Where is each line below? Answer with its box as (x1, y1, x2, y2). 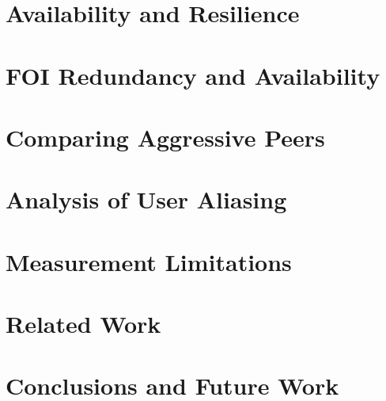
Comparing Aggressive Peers (6, 120, 325, 153)
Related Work (6, 307, 161, 340)
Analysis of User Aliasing (6, 183, 287, 216)
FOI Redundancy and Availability (6, 59, 380, 91)
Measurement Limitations (6, 245, 292, 277)
